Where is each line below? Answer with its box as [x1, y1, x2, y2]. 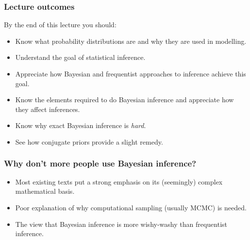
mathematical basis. [15, 186, 75, 196]
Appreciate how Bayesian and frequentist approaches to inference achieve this [15, 69, 246, 78]
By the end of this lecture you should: [4, 19, 117, 30]
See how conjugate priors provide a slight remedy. [15, 136, 163, 147]
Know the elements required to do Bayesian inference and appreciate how [15, 94, 234, 105]
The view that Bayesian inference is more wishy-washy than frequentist [15, 219, 228, 229]
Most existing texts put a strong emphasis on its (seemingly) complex [15, 176, 223, 186]
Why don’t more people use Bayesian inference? [4, 157, 197, 169]
